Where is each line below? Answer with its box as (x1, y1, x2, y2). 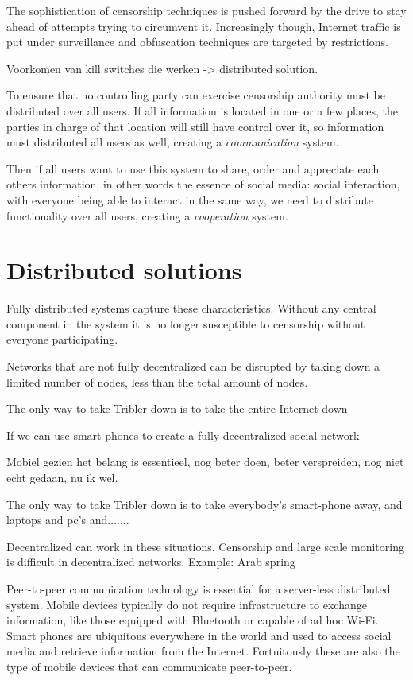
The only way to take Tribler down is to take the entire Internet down (6, 400, 348, 417)
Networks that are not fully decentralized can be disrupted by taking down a (6, 358, 380, 375)
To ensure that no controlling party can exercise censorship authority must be (6, 87, 386, 103)
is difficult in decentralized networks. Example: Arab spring (6, 554, 295, 570)
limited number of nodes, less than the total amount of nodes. (6, 373, 308, 390)
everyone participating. (6, 331, 118, 348)
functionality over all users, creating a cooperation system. (6, 207, 288, 223)
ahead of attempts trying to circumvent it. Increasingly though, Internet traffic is (6, 17, 401, 34)
